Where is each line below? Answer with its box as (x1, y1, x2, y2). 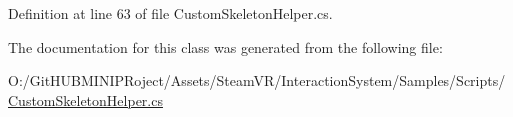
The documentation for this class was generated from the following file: (8, 36, 443, 57)
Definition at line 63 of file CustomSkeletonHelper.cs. (8, 3, 333, 23)
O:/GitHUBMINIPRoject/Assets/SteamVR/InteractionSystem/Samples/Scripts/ (8, 70, 506, 91)
